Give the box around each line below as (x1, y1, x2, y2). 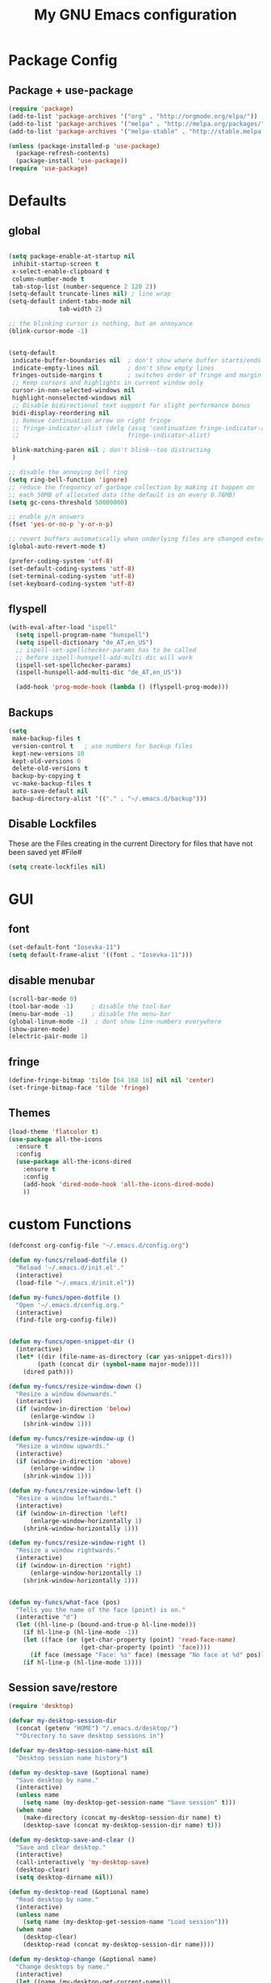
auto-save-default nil (11, 787, 89, 795)
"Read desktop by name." (15, 1895, 99, 1904)
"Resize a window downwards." (15, 1389, 117, 1398)
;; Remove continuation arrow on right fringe (11, 416, 172, 425)
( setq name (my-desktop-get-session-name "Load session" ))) (23, 1918, 229, 1926)
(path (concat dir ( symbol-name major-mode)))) (37, 1360, 200, 1368)
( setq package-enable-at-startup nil (8, 252, 135, 260)
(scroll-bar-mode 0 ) (8, 995, 78, 1003)
